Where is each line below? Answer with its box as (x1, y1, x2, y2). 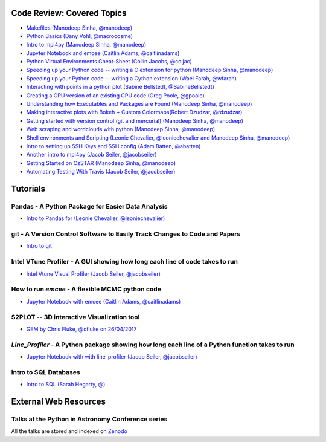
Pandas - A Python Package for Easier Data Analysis (11, 202, 168, 210)
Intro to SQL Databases (11, 368, 81, 376)
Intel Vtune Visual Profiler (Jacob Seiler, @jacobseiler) (26, 270, 161, 278)
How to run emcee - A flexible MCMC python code (11, 285, 161, 293)
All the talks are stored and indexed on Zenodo (11, 427, 128, 435)
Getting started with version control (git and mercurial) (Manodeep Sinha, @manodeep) (26, 117, 244, 124)
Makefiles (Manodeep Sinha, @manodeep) (26, 24, 133, 31)
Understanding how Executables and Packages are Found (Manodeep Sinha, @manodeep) (26, 100, 252, 108)
